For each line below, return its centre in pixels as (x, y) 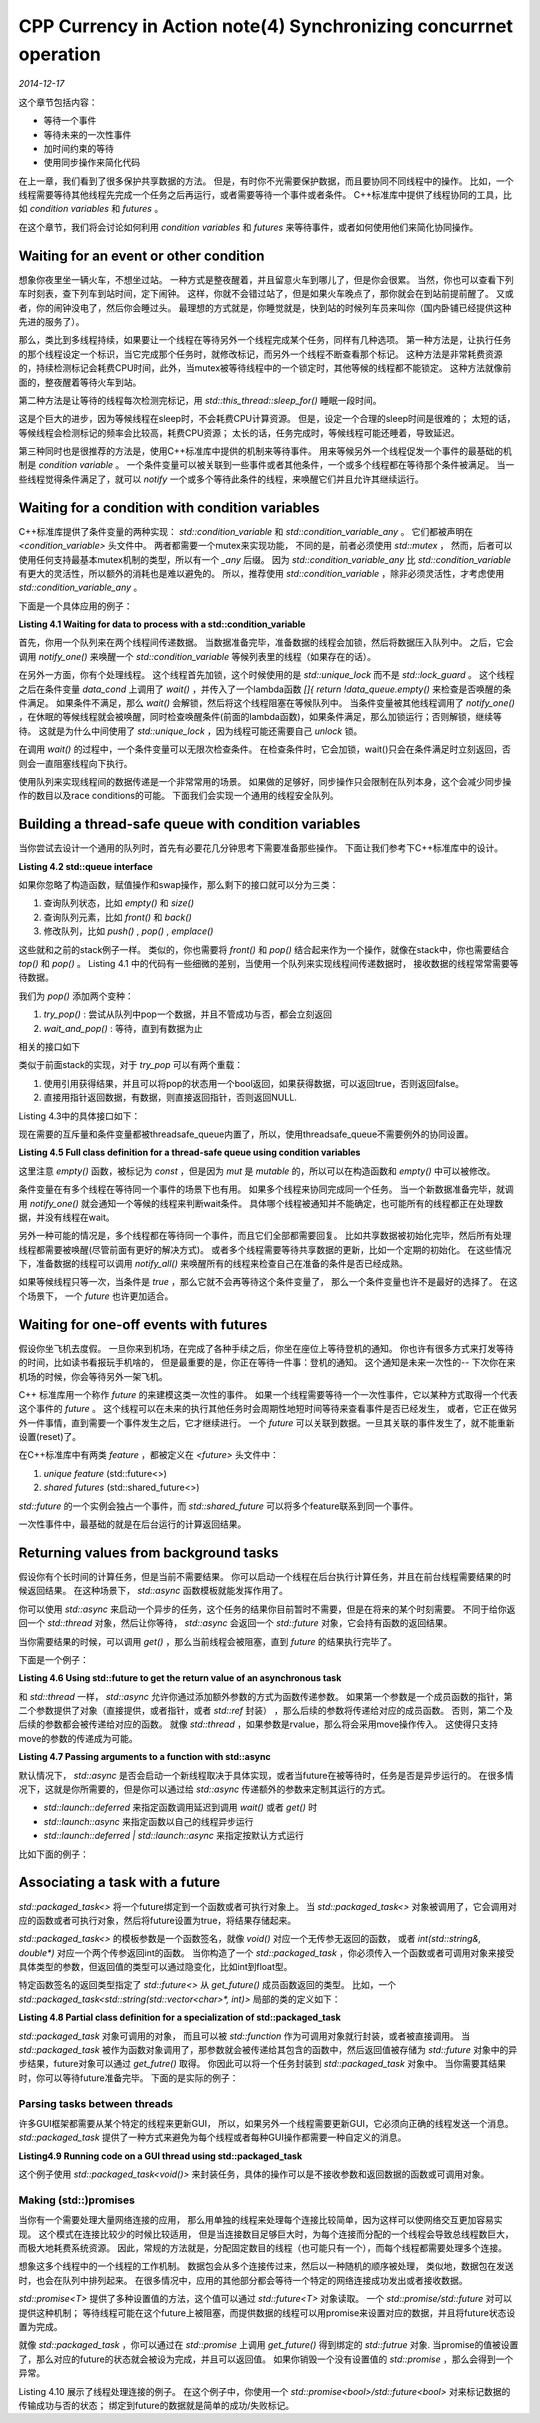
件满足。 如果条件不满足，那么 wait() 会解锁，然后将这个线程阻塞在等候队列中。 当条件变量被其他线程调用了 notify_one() (266, 703)
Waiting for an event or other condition (141, 255)
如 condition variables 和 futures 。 (91, 209)
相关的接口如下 (49, 1046)
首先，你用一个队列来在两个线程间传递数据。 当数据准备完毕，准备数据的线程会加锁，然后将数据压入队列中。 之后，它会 (266, 642)
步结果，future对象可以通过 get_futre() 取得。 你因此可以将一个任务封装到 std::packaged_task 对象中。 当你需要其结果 (262, 2064)
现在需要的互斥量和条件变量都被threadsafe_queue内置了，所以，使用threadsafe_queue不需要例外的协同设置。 (246, 1134)
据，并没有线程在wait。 (66, 1217)
